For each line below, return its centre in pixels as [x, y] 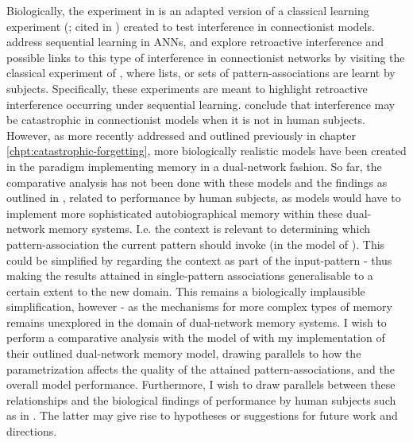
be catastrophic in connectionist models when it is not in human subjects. [186, 120]
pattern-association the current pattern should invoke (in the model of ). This [196, 244]
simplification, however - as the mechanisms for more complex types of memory [199, 306]
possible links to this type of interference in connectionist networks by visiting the [206, 57]
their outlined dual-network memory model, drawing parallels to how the [184, 353]
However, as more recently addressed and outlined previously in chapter [181, 135]
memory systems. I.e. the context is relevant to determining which [210, 229]
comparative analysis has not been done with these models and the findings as [197, 182]
